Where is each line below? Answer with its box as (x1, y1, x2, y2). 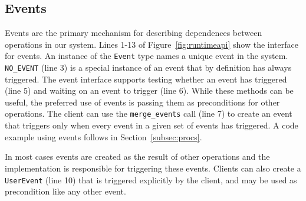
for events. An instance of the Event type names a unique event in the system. (5, 50, 288, 62)
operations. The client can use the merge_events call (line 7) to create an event (5, 107, 292, 120)
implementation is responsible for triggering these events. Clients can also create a (5, 162, 301, 174)
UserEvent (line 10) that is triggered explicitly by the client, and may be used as (5, 173, 297, 186)
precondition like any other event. (5, 185, 126, 197)
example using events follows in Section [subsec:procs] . (5, 130, 202, 143)
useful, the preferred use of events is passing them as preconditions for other (5, 95, 280, 108)
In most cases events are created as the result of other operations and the (5, 150, 270, 163)
